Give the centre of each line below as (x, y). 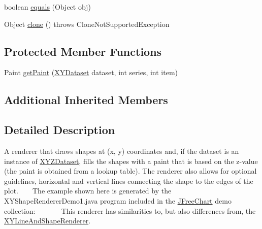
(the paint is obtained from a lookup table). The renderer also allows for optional (130, 171)
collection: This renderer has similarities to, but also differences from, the (130, 210)
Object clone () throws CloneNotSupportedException (87, 24)
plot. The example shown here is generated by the (88, 191)
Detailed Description (60, 130)
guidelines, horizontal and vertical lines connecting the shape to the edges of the (129, 181)
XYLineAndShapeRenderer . (47, 221)
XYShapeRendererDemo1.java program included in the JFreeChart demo (118, 200)
